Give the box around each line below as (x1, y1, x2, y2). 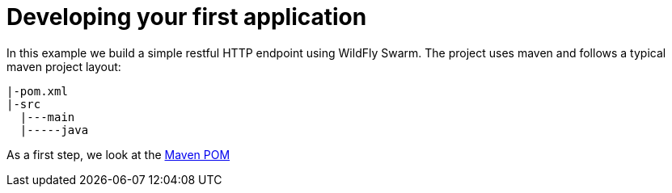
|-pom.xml (6, 84, 68, 98)
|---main (19, 110, 75, 124)
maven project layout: (6, 59, 121, 73)
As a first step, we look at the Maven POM (6, 147, 230, 162)
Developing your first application (6, 3, 367, 31)
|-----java (19, 123, 89, 136)
